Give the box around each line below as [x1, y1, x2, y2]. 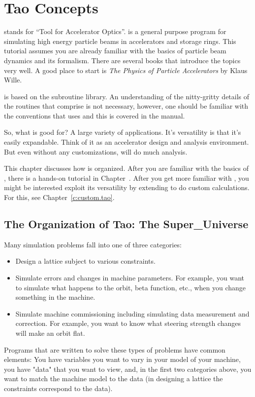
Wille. [4, 75, 22, 85]
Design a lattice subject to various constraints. [15, 256, 156, 266]
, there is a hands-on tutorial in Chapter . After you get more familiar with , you [4, 172, 249, 183]
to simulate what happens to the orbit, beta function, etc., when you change [15, 282, 246, 292]
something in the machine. [15, 292, 96, 302]
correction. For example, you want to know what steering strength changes [15, 318, 241, 328]
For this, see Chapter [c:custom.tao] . [4, 192, 115, 202]
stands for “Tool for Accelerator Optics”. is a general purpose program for [4, 26, 226, 37]
